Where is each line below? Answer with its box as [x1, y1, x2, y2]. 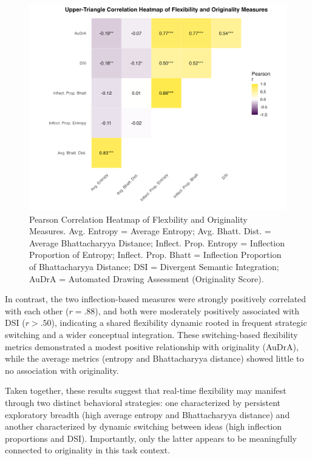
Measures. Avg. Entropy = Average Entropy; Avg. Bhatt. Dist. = [29, 225, 271, 237]
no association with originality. [5, 364, 119, 376]
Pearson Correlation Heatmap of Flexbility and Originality [29, 212, 248, 225]
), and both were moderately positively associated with [95, 304, 300, 317]
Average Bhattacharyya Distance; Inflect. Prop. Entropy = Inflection [29, 236, 285, 249]
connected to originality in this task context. [5, 444, 171, 456]
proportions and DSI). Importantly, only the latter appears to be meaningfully [5, 431, 297, 444]
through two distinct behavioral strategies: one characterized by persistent [5, 396, 281, 409]
